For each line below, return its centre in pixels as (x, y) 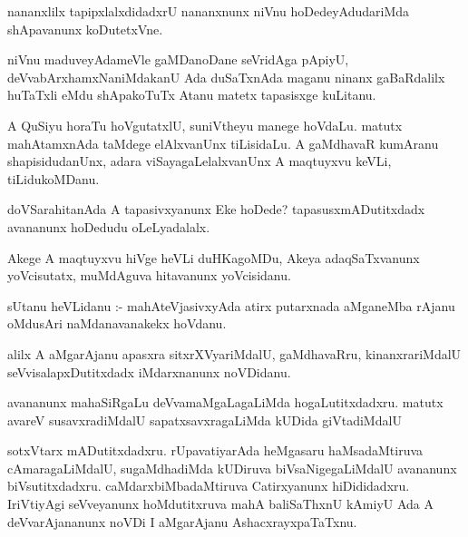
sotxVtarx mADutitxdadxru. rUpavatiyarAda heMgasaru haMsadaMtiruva (215, 450)
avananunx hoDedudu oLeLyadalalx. (109, 226)
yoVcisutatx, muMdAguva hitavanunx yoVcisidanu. (149, 275)
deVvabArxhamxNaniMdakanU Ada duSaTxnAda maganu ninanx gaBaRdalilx (226, 77)
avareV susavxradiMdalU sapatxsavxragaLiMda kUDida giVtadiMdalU (205, 420)
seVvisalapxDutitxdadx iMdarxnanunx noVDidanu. (149, 371)
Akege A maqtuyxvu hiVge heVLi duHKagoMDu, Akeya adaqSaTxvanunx (214, 257)
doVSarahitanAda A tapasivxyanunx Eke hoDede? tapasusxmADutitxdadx (216, 209)
